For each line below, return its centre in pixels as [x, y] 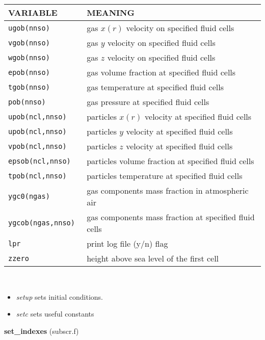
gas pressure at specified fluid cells [148, 102]
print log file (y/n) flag [127, 243]
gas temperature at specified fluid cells [155, 87]
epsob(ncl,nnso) [39, 161]
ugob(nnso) [29, 28]
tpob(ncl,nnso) [37, 176]
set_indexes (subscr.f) [42, 331]
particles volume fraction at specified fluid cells [170, 161]
